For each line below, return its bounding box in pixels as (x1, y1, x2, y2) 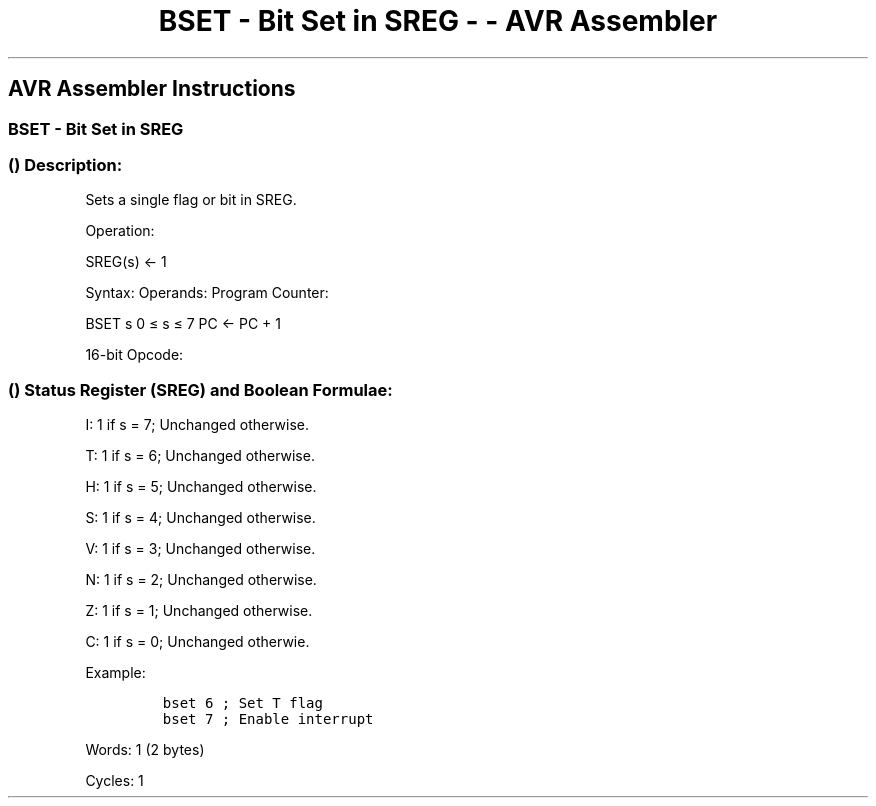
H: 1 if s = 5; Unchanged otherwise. (85, 478, 317, 496)
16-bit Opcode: (85, 346, 184, 364)
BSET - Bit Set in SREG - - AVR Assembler (158, 4, 718, 38)
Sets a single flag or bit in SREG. (85, 191, 297, 209)
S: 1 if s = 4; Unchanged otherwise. (85, 509, 316, 527)
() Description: (8, 154, 123, 175)
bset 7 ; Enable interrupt (162, 711, 374, 728)
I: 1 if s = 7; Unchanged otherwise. (85, 416, 309, 434)
